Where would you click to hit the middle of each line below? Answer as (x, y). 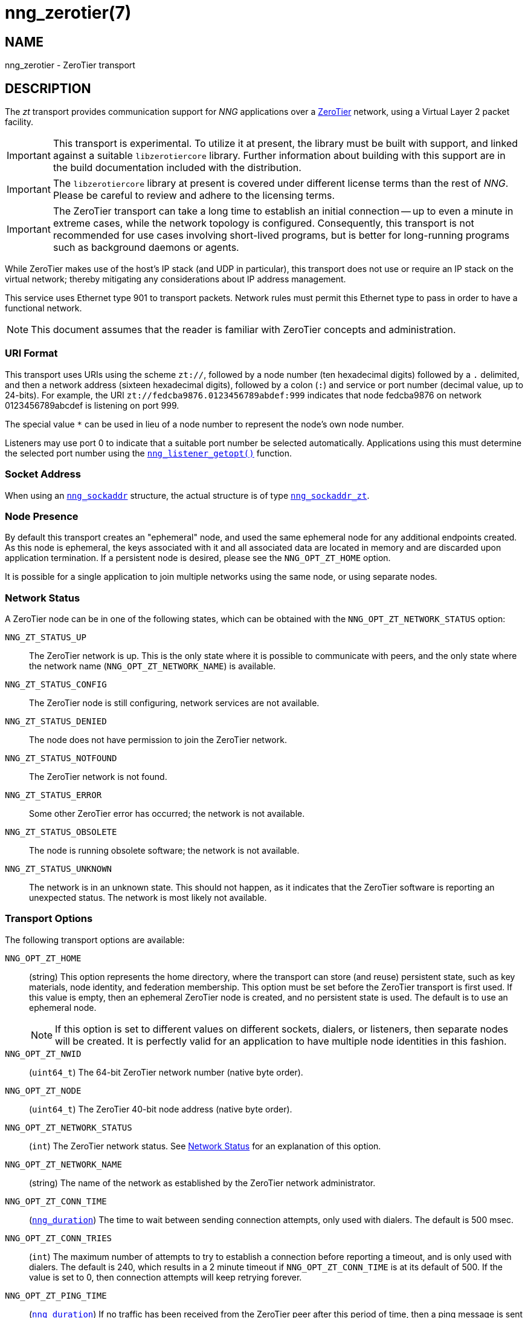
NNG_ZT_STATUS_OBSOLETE (61, 832)
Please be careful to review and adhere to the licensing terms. (194, 196)
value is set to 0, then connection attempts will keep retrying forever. (166, 1277)
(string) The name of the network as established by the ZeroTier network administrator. (202, 1183)
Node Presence (42, 516)
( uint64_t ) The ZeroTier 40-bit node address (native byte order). (161, 1109)
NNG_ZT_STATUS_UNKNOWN (59, 869)
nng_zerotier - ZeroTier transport (70, 65)
